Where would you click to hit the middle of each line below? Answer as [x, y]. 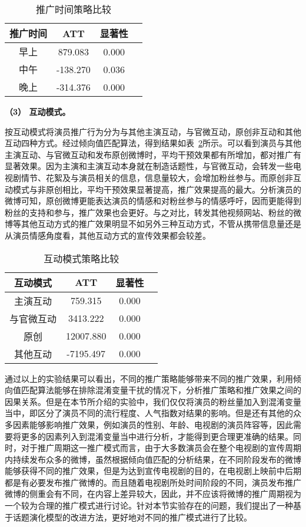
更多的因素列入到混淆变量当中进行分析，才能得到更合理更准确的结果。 [157, 436]
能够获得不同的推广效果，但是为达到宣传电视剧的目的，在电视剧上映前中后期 [153, 471]
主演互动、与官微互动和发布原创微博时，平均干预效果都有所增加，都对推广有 [153, 154]
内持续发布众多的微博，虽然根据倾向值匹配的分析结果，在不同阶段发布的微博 [153, 459]
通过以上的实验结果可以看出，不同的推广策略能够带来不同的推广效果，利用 [149, 378]
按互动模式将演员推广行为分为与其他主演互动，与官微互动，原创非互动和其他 [153, 131]
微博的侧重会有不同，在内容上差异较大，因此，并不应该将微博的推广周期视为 [153, 494]
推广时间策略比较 [73, 9]
